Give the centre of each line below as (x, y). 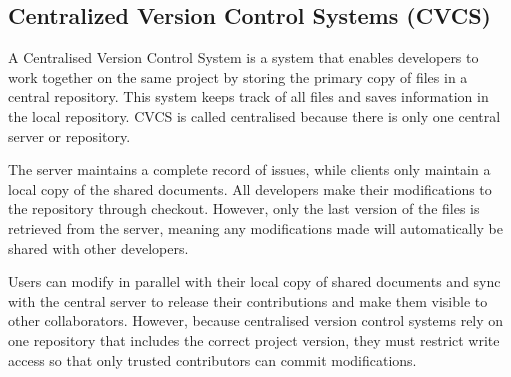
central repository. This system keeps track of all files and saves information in (248, 96)
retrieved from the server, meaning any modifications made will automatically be (256, 227)
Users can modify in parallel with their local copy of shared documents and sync (254, 281)
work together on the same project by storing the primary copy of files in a (238, 76)
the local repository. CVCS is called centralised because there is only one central (254, 115)
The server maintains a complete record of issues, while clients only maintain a (249, 169)
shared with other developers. (98, 247)
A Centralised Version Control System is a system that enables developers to (243, 57)
